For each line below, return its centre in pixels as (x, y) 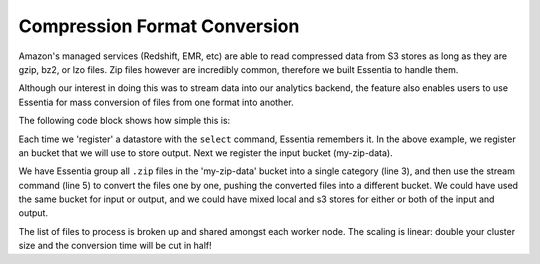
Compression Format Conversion (159, 26)
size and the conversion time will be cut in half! (115, 246)
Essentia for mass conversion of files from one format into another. (156, 102)
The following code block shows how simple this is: (124, 121)
